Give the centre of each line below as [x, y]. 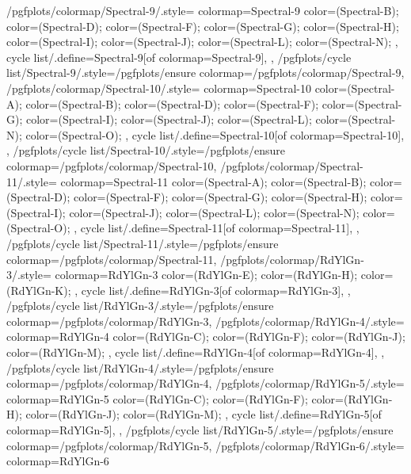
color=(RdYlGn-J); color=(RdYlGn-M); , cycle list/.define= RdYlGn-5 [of [204, 414]
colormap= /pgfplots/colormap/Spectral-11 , [112, 259]
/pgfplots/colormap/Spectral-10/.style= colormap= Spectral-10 [159, 88]
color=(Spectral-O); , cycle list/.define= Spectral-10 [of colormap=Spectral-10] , [215, 134]
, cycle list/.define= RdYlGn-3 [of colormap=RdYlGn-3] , [209, 290]
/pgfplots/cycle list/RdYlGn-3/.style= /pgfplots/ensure [140, 306]
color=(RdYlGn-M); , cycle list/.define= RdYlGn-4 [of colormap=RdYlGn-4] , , [196, 352]
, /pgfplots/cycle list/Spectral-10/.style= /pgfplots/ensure [146, 150]
